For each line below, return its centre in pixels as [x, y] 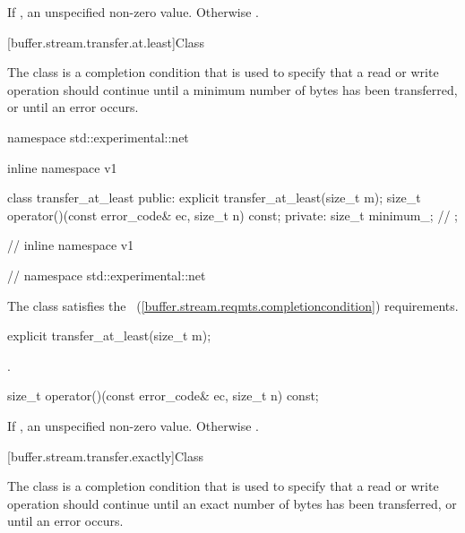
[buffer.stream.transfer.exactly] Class [106, 456]
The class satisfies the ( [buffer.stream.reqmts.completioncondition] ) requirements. [233, 305]
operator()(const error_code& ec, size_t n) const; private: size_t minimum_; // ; [232, 215]
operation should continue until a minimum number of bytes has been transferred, [232, 89]
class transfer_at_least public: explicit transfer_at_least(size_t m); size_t [214, 198]
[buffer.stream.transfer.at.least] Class [106, 42]
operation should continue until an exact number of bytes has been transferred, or [232, 503]
